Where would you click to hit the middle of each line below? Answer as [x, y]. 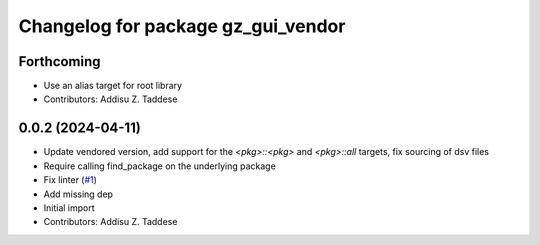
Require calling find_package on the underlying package [160, 166]
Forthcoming [59, 61]
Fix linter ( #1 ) [70, 180]
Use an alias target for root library [113, 86]
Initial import [69, 207]
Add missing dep [78, 194]
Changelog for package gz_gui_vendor [182, 26]
